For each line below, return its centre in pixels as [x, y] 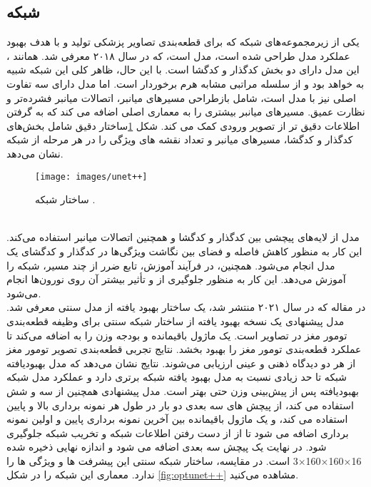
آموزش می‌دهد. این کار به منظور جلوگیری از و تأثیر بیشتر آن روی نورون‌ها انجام [176, 279]
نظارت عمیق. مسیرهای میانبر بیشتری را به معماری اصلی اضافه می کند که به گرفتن [186, 112]
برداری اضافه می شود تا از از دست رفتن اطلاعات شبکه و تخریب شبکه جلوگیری [178, 432]
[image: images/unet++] [91, 176]
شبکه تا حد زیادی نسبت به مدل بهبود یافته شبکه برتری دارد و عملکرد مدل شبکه [177, 377]
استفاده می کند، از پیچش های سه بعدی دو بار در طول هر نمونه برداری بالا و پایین [180, 405]
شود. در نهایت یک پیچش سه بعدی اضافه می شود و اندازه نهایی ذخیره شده [167, 447]
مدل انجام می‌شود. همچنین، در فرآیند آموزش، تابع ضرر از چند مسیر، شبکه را [171, 265]
